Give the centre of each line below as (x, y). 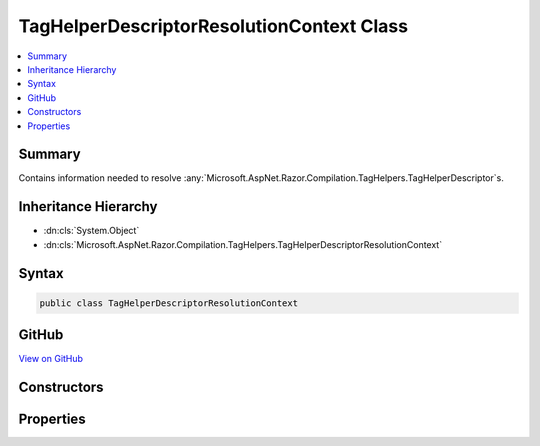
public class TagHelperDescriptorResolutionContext (169, 303)
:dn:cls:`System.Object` (91, 231)
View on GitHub (51, 359)
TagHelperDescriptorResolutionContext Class (213, 26)
